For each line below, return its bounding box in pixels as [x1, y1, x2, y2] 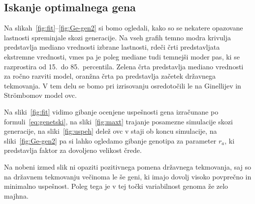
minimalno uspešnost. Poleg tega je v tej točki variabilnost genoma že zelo [4, 181, 228, 191]
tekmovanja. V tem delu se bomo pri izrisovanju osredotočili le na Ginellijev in [4, 80, 241, 90]
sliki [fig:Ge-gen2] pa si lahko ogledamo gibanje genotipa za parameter [4, 135, 217, 146]
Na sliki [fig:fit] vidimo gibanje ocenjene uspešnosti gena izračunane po [4, 106, 219, 117]
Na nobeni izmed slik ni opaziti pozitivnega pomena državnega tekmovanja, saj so [4, 161, 251, 172]
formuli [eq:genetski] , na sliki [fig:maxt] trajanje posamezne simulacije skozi [4, 116, 233, 126]
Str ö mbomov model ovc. [4, 90, 77, 100]
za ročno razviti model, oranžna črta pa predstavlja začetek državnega [4, 71, 216, 81]
